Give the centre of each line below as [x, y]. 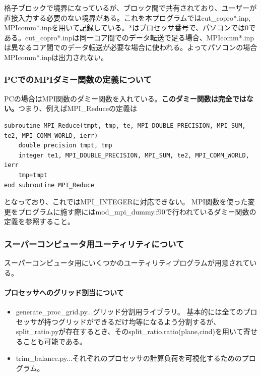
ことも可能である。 [55, 341]
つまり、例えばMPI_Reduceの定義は [78, 108]
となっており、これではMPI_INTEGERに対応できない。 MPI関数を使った [126, 202]
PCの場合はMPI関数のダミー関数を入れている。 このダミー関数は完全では [125, 98]
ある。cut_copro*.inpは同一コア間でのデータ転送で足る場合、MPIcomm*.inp [129, 37]
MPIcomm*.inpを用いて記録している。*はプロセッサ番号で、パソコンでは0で [130, 28]
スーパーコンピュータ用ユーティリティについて [94, 244]
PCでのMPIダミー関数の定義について [78, 79]
